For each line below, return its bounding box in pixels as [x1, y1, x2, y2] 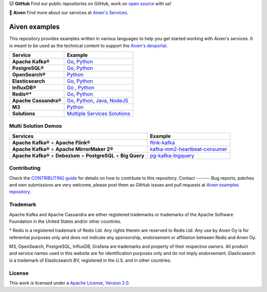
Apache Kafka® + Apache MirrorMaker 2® [12, 146, 114, 152]
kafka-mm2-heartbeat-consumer [150, 146, 227, 152]
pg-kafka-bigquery [150, 152, 195, 159]
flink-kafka [150, 139, 175, 146]
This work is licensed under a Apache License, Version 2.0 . [9, 280, 130, 286]
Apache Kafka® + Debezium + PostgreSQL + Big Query [12, 152, 144, 159]
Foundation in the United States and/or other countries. [9, 218, 122, 224]
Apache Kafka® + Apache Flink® [12, 139, 90, 146]
